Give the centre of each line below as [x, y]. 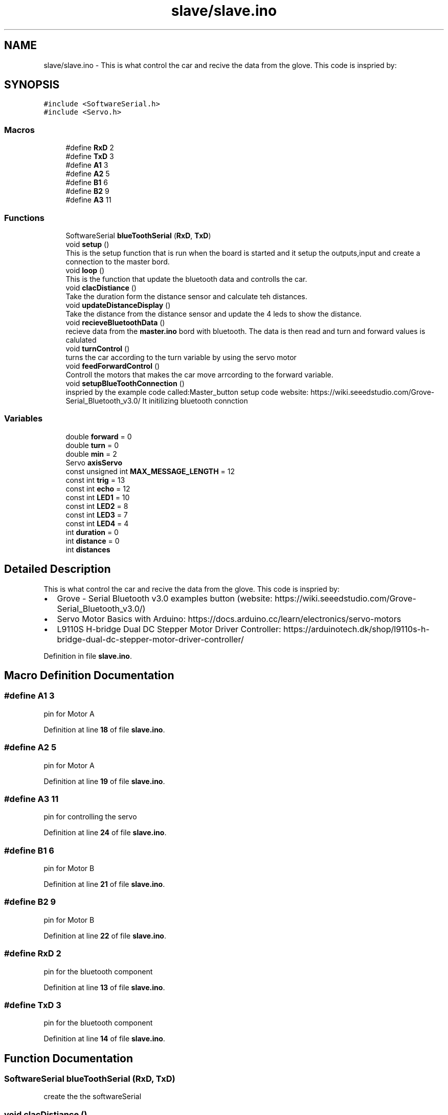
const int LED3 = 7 [97, 515]
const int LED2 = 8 [97, 506]
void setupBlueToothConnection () [125, 383]
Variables [24, 419]
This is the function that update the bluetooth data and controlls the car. [186, 279]
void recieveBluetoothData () [115, 322]
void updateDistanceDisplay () [118, 305]
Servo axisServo [94, 462]
